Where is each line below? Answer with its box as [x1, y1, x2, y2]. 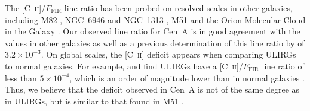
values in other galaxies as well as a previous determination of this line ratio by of [5, 36, 305, 49]
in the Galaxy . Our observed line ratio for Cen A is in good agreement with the [5, 25, 300, 37]
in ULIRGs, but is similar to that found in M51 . [5, 94, 184, 107]
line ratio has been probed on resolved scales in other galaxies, [64, 2, 293, 14]
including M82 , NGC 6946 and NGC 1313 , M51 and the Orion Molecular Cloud [5, 13, 306, 26]
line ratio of [262, 59, 305, 72]
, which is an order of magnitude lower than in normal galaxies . [69, 71, 305, 84]
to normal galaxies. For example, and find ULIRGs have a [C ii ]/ [5, 59, 243, 72]
